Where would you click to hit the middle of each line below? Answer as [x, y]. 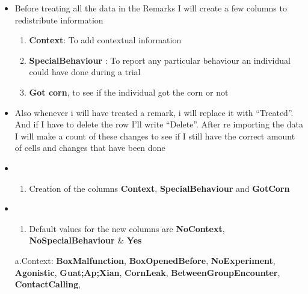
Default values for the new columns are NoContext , [127, 228]
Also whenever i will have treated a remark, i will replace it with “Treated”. [154, 112]
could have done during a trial [85, 72]
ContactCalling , [48, 284]
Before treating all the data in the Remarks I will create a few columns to [151, 8]
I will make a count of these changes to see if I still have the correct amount [155, 136]
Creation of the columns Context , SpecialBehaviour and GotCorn [159, 188]
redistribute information [59, 20]
